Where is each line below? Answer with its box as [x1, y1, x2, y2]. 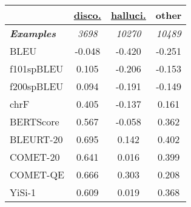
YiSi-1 [10, 185, 36, 199]
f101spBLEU [10, 61, 64, 75]
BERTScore [10, 114, 59, 128]
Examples [10, 26, 56, 40]
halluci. [110, 8, 146, 22]
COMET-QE [10, 167, 64, 181]
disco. [73, 8, 101, 22]
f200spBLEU [10, 79, 64, 93]
